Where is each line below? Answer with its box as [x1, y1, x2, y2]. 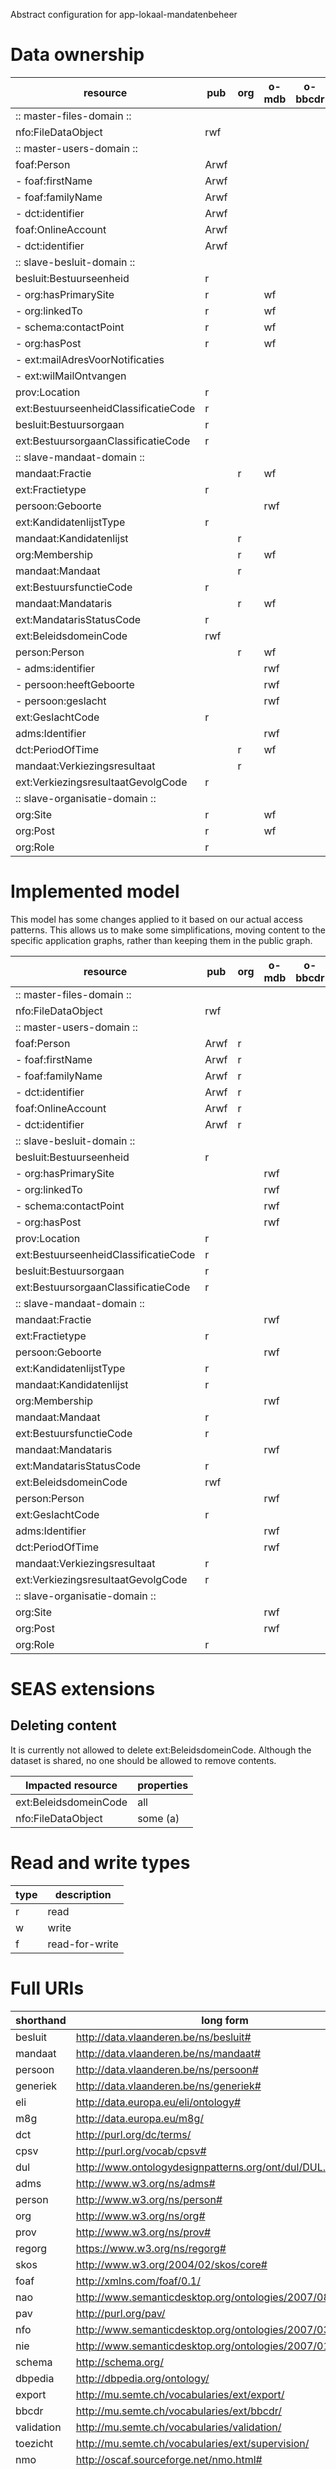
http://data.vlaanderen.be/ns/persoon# [75, 2062, 259, 2076]
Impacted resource [25, 1778, 118, 1792]
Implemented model [10, 880, 180, 903]
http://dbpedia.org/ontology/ [75, 2371, 210, 2385]
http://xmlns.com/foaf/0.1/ [75, 2274, 201, 2288]
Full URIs [10, 1977, 85, 1999]
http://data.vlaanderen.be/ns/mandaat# [75, 2046, 262, 2060]
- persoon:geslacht [15, 694, 107, 708]
